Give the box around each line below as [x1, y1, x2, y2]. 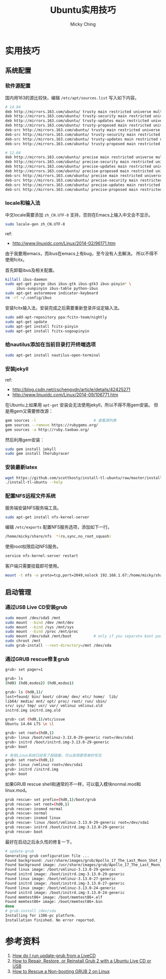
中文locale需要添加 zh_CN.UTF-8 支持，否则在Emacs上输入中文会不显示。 [5, 212, 153, 218]
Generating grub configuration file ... [5, 853, 90, 858]
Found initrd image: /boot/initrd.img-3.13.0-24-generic [5, 890, 125, 895]
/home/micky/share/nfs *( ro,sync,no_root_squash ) [5, 534, 112, 539]
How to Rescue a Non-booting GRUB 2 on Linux [12, 968, 110, 974]
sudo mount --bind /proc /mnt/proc [5, 629, 79, 634]
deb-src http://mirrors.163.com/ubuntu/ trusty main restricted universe [5, 128, 161, 133]
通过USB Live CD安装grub [5, 604, 68, 611]
